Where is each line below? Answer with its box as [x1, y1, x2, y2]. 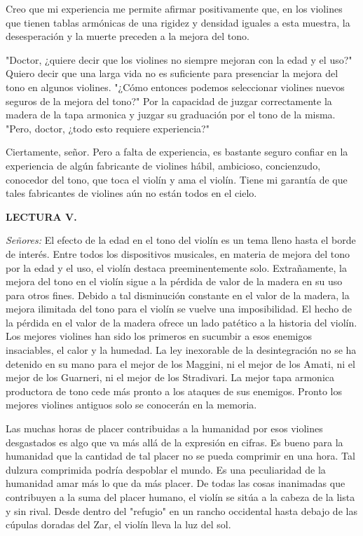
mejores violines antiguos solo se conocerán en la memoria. [6, 397, 257, 412]
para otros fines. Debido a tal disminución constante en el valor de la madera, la [6, 287, 350, 302]
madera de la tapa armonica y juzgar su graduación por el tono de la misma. [6, 107, 336, 122]
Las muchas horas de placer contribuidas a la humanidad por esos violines [6, 421, 323, 436]
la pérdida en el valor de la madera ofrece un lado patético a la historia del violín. [6, 315, 357, 329]
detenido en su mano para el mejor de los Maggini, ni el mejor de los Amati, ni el [6, 356, 355, 371]
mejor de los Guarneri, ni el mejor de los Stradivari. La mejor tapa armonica [6, 370, 334, 385]
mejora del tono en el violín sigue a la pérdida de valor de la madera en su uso [6, 274, 343, 289]
